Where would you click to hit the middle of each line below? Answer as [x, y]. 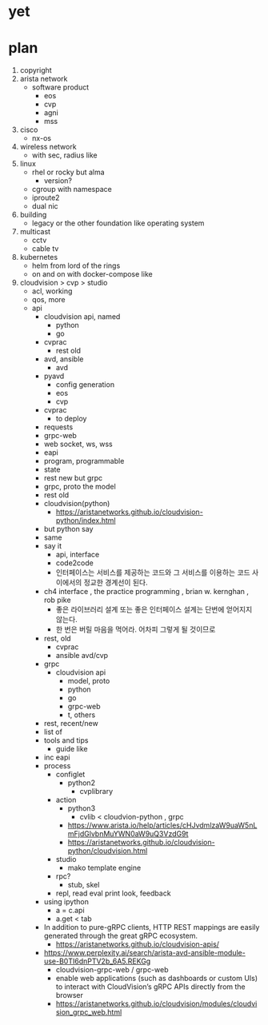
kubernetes [39, 257]
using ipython [66, 902]
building [33, 215]
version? [58, 181]
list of [53, 732]
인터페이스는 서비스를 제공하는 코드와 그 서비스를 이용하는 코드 [153, 572]
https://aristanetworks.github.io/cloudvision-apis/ [138, 944]
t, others [82, 715]
